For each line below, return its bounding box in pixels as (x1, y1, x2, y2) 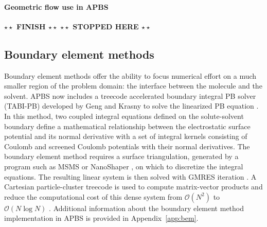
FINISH (16, 21, 46, 31)
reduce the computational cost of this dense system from (4, 191, 183, 202)
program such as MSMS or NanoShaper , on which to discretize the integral (4, 161, 243, 171)
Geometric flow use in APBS (4, 1, 109, 12)
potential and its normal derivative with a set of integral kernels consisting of (4, 131, 247, 142)
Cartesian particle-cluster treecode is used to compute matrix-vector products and (4, 181, 263, 192)
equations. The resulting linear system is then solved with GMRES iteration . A (4, 171, 257, 182)
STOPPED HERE (73, 21, 139, 31)
